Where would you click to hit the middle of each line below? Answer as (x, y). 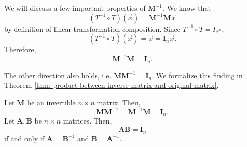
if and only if (24, 138)
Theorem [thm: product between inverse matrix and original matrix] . (112, 85)
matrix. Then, (119, 102)
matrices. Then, (87, 121)
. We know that (186, 8)
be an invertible (51, 102)
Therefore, (20, 49)
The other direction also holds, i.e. (58, 75)
